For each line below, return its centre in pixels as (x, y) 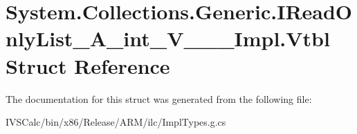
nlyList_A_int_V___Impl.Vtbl (168, 38)
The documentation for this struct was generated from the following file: (159, 98)
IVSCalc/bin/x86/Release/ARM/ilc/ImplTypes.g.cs (116, 122)
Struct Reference (88, 65)
